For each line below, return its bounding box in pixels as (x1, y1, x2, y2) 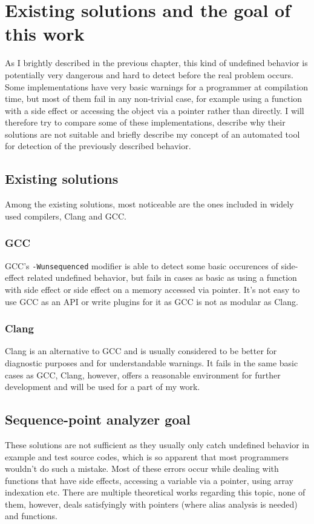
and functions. (5, 509, 57, 522)
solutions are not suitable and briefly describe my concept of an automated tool (5, 127, 300, 140)
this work (5, 21, 85, 46)
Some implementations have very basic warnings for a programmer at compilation (5, 80, 308, 93)
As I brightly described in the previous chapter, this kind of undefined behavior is (5, 56, 308, 69)
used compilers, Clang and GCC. (5, 209, 126, 222)
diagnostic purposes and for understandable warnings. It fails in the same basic (5, 356, 298, 369)
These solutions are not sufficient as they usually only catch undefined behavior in (5, 438, 309, 451)
